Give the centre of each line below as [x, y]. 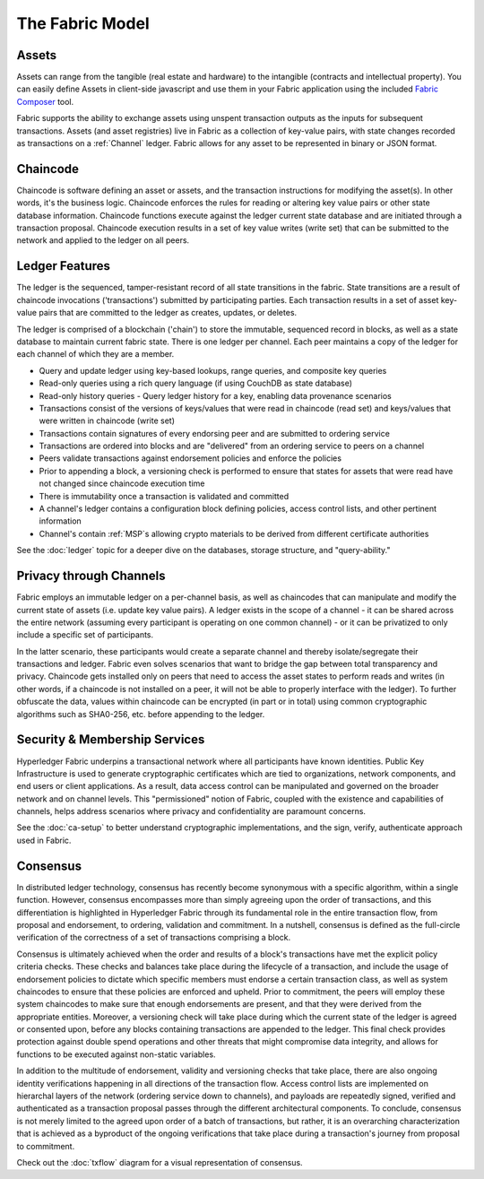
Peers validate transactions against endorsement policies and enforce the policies [190, 458]
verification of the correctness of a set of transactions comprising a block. [154, 938]
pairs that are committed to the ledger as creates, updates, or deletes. [168, 313]
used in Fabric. [44, 840]
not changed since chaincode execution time [122, 483]
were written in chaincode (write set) [107, 420]
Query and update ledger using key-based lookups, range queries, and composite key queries [213, 370]
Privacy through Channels [91, 576]
